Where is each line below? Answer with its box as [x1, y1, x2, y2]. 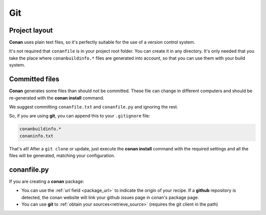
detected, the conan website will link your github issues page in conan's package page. [21, 194, 199, 200]
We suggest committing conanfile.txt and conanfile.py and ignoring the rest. [9, 104, 178, 109]
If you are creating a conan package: [9, 178, 85, 184]
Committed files [9, 75, 60, 83]
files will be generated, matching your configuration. [9, 153, 115, 159]
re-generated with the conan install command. [9, 95, 104, 101]
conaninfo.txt [19, 133, 54, 139]
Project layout [9, 26, 53, 35]
